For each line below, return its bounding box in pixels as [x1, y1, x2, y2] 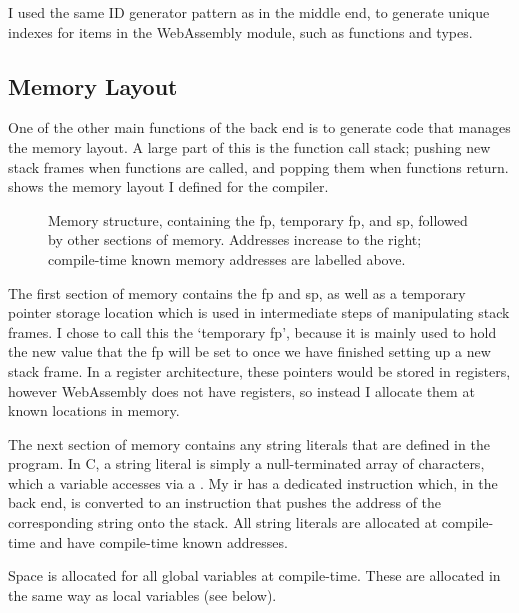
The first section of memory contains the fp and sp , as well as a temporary [8, 282, 466, 303]
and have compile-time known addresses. [39, 531, 288, 552]
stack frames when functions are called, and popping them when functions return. [8, 156, 509, 177]
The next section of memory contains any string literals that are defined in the [8, 433, 490, 454]
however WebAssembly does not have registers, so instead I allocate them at [8, 380, 475, 401]
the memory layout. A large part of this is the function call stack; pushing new [8, 136, 491, 157]
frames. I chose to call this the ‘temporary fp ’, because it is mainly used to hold [8, 321, 497, 342]
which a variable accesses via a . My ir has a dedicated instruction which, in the [8, 472, 498, 493]
